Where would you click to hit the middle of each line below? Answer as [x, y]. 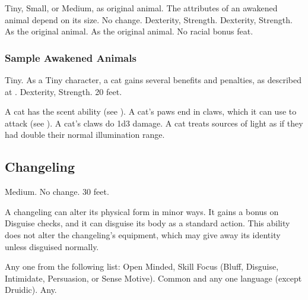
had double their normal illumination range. [85, 135]
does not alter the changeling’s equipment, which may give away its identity [143, 234]
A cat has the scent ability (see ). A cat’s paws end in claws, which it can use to [151, 111]
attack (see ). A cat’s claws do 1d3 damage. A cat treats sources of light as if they [154, 123]
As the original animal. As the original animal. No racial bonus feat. [129, 31]
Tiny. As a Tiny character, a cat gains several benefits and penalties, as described [153, 80]
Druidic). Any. [31, 290]
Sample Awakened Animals [71, 57]
